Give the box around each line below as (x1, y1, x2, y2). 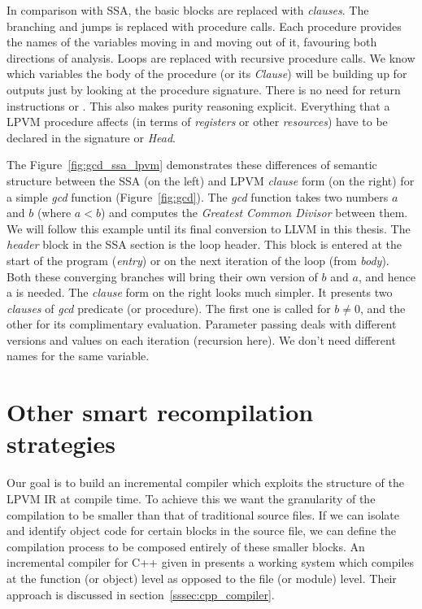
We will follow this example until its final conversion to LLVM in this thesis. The (7, 220, 411, 237)
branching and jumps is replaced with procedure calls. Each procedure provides (7, 17, 402, 34)
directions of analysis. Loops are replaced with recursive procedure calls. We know (7, 49, 415, 66)
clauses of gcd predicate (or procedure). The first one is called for (7, 299, 331, 316)
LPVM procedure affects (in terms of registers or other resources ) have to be (7, 113, 388, 130)
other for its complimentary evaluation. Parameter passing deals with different (7, 315, 397, 333)
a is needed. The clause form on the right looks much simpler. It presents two (7, 284, 393, 301)
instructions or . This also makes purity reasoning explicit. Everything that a (7, 97, 390, 114)
